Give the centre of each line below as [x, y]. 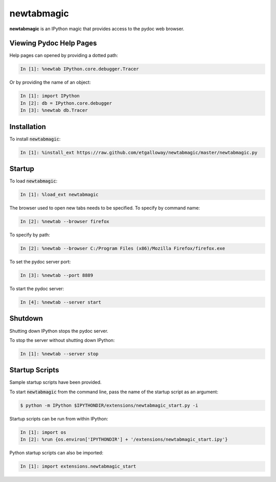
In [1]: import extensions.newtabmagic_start [78, 466]
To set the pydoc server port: [40, 262]
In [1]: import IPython [50, 96]
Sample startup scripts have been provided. [55, 383]
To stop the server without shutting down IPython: [62, 340]
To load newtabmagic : [33, 181]
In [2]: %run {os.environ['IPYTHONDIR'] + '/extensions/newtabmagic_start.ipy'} [124, 439]
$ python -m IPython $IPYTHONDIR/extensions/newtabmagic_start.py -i [109, 405]
